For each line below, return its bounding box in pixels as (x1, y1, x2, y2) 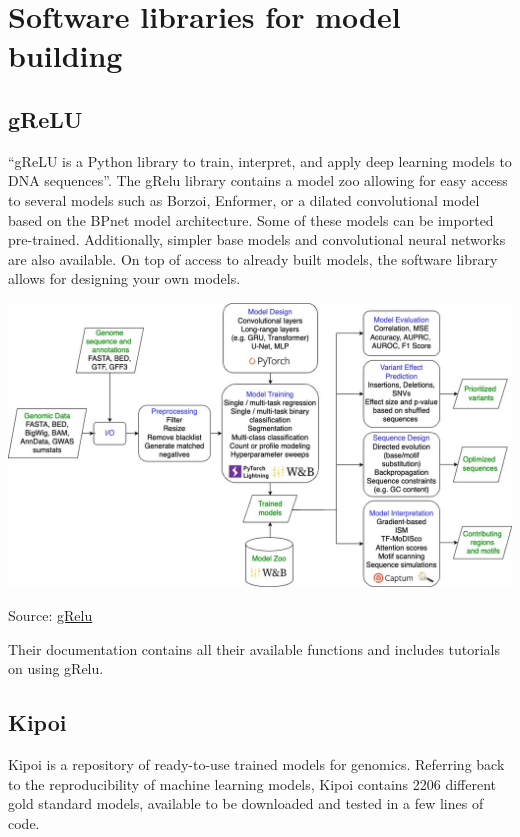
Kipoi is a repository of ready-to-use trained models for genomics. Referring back (8, 753, 505, 774)
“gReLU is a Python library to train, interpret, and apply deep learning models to (8, 150, 512, 171)
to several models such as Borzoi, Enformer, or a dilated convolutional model (8, 189, 480, 210)
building (8, 35, 123, 76)
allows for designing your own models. (8, 268, 241, 289)
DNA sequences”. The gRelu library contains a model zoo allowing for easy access (8, 170, 508, 191)
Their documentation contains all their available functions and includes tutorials (8, 638, 501, 659)
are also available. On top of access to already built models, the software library (8, 248, 498, 269)
